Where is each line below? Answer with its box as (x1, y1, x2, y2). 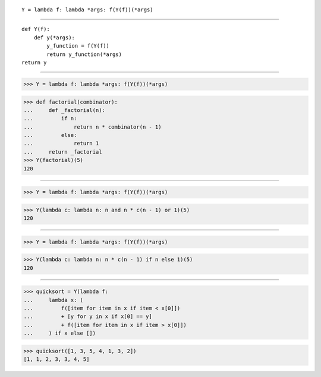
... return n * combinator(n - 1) (23, 123, 162, 130)
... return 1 (23, 140, 99, 147)
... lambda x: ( (23, 297, 83, 303)
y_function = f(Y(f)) (46, 42, 110, 49)
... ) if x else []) (23, 330, 96, 337)
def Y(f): (21, 26, 50, 33)
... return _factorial (23, 148, 102, 155)
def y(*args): (33, 34, 75, 41)
